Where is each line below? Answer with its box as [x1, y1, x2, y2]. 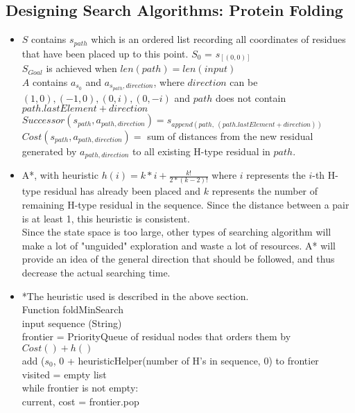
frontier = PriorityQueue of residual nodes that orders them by [21, 329, 291, 344]
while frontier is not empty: [21, 380, 139, 395]
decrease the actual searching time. [21, 265, 171, 280]
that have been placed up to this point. [21, 46, 189, 60]
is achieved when [46, 61, 117, 76]
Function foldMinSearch [21, 302, 123, 317]
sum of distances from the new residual [147, 128, 313, 143]
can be [230, 74, 258, 89]
